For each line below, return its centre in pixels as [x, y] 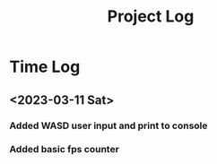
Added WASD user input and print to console [108, 125]
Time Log [45, 67]
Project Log [151, 17]
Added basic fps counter [64, 150]
